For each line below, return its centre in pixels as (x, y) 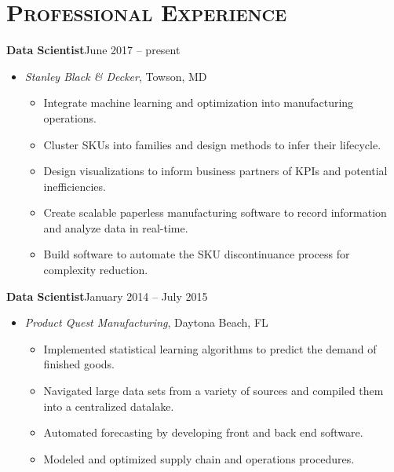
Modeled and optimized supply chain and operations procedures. (199, 458)
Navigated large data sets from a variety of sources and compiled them (213, 391)
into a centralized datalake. (109, 406)
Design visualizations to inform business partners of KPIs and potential (215, 171)
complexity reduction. (96, 270)
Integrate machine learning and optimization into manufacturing (199, 102)
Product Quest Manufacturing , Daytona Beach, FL (146, 322)
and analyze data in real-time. (116, 227)
